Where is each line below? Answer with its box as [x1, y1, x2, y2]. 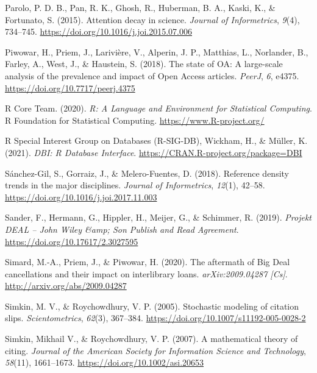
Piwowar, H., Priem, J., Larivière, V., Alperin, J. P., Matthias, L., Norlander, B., [5, 45, 308, 58]
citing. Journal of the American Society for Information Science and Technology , [5, 344, 306, 357]
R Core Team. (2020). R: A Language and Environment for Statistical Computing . [5, 102, 312, 115]
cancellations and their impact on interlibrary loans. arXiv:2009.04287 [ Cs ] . [5, 267, 288, 280]
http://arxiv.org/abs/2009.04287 [5, 279, 127, 292]
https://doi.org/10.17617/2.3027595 [5, 235, 138, 247]
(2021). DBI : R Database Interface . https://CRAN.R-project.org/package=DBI [5, 146, 302, 158]
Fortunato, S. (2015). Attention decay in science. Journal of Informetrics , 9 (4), [5, 13, 300, 26]
